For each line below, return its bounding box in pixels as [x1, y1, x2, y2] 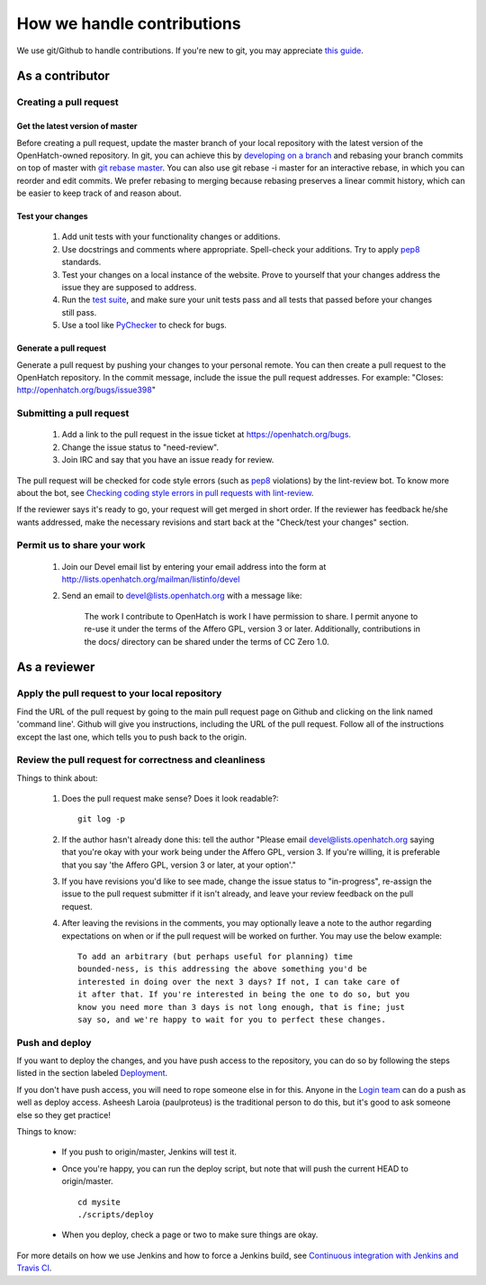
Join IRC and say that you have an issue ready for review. [61, 454, 274, 465]
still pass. [61, 307, 97, 317]
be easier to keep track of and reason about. [16, 188, 182, 198]
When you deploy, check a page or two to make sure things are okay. [61, 1229, 319, 1240]
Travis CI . [16, 1262, 52, 1273]
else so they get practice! [16, 1109, 112, 1120]
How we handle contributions [16, 14, 242, 33]
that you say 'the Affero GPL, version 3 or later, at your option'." [61, 859, 297, 870]
